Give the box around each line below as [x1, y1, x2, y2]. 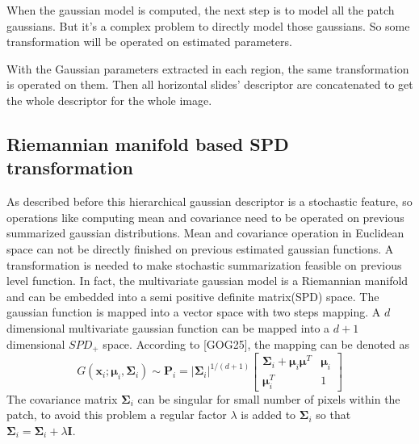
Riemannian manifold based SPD [6, 131, 289, 156]
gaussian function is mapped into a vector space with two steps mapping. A [6, 304, 381, 320]
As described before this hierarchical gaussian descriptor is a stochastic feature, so [6, 193, 413, 210]
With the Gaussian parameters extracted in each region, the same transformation [6, 60, 409, 77]
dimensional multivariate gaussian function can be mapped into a [6, 319, 330, 336]
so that [316, 406, 351, 423]
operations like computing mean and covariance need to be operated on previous [6, 208, 404, 225]
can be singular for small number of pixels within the [137, 390, 400, 407]
